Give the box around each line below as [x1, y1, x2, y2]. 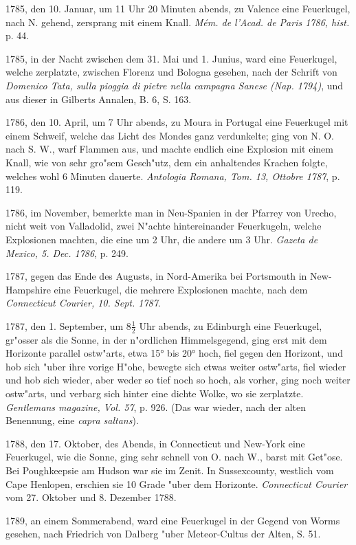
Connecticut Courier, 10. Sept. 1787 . [5, 296, 161, 310]
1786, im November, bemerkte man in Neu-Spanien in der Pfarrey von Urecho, [5, 205, 337, 219]
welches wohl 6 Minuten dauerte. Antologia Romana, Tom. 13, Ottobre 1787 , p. [5, 168, 340, 183]
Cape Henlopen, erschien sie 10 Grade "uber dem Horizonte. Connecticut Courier [5, 476, 348, 491]
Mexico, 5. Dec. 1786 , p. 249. [5, 245, 129, 260]
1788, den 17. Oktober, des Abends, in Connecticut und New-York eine [5, 436, 305, 450]
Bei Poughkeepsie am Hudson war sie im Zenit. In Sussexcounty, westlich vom [5, 463, 334, 478]
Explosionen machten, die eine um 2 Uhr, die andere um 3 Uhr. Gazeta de [5, 232, 318, 246]
